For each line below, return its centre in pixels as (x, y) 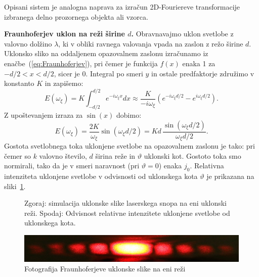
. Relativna (207, 166)
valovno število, (63, 155)
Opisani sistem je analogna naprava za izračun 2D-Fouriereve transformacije (122, 7)
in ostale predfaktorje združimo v (203, 73)
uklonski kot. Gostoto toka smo (192, 155)
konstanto (19, 83)
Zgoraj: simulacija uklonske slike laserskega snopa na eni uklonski (126, 203)
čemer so (17, 155)
